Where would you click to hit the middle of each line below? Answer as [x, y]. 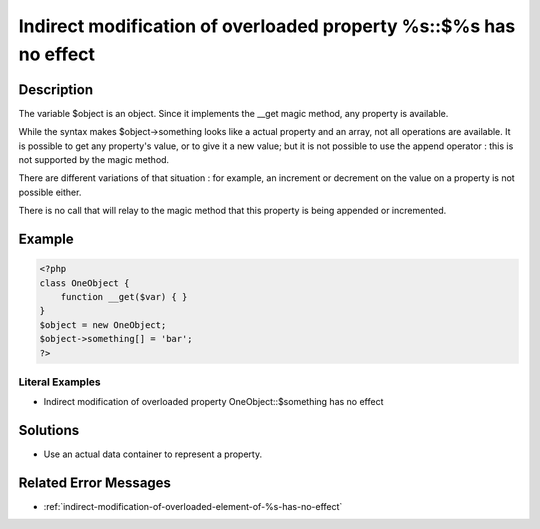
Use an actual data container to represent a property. [153, 454]
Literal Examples [59, 382]
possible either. [50, 192]
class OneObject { [84, 283]
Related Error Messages [95, 483]
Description [56, 89]
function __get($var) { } [124, 296]
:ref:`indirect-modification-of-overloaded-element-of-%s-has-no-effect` [193, 507]
